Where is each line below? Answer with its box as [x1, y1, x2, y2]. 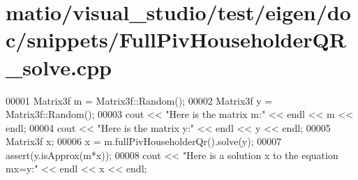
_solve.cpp [6, 52, 112, 81]
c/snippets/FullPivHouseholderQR [6, 25, 346, 54]
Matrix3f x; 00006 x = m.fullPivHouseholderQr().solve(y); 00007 [6, 134, 282, 149]
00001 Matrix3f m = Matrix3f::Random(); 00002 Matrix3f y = [6, 93, 273, 107]
